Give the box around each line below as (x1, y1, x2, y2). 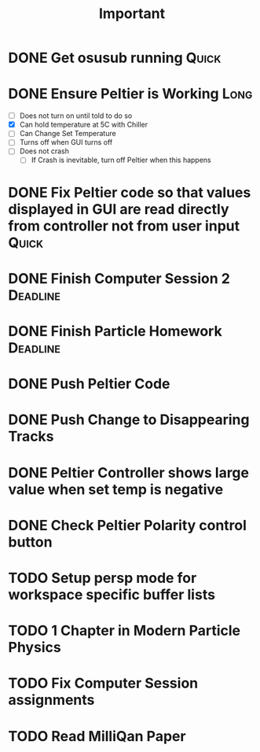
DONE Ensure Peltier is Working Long (8, 85, 253, 103)
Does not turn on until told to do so (19, 111, 133, 120)
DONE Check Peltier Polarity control (8, 516, 247, 534)
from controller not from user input (8, 217, 240, 234)
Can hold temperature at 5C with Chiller (19, 120, 148, 130)
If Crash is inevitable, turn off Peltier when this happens (31, 155, 212, 165)
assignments (8, 691, 95, 709)
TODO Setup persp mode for (8, 570, 197, 587)
